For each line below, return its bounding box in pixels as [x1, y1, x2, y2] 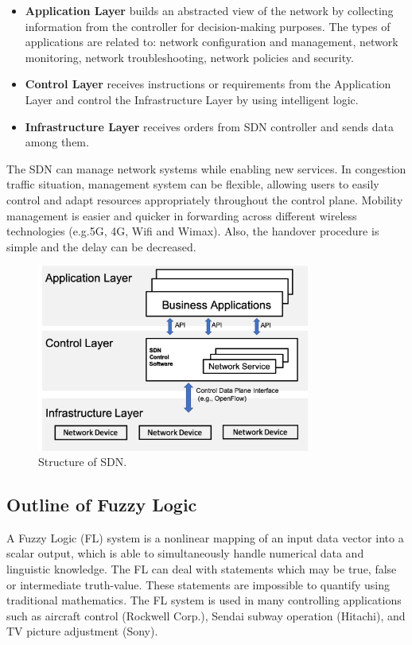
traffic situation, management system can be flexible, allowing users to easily [6, 176, 379, 192]
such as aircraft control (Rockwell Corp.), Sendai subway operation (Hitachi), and [6, 607, 406, 624]
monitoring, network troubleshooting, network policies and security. [25, 49, 354, 65]
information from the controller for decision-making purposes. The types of [25, 17, 391, 34]
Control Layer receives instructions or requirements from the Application [25, 76, 391, 92]
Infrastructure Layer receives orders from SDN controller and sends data [25, 118, 394, 134]
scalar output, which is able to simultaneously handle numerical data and [6, 545, 364, 561]
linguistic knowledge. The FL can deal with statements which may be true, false [6, 561, 397, 577]
